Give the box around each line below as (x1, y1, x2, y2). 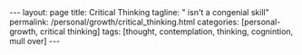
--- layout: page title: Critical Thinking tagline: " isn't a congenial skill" (9, 7, 269, 17)
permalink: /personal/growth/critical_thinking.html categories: (9, 16, 240, 27)
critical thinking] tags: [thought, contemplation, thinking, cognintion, (40, 26, 294, 37)
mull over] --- (9, 36, 61, 46)
